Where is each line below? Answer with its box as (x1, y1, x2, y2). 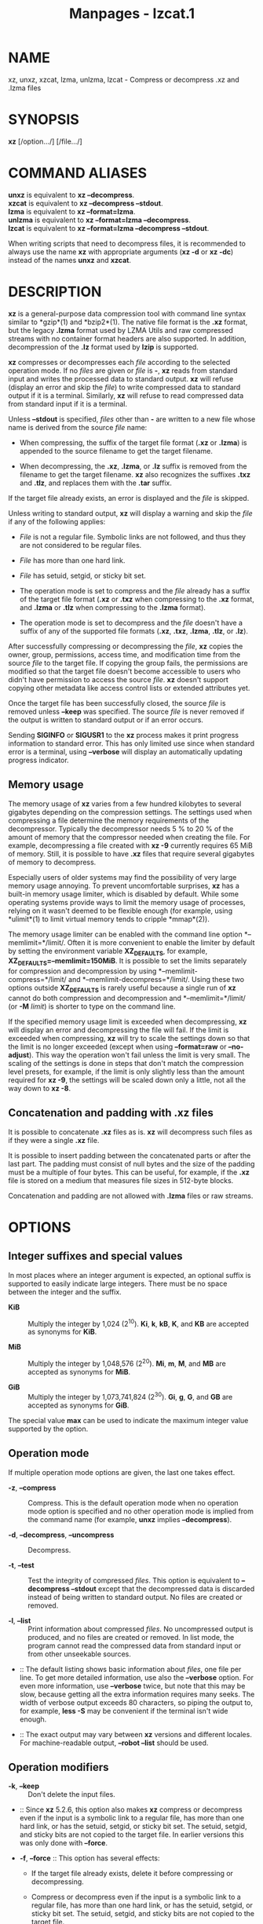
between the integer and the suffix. (8, 1287, 122, 1296)
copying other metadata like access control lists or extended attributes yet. (8, 683, 250, 692)
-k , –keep (8, 1781, 39, 1791)
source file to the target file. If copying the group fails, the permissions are (8, 658, 249, 667)
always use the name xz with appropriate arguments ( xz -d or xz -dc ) (8, 246, 234, 256)
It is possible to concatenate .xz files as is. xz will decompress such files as (8, 1127, 253, 1137)
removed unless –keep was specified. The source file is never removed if (8, 706, 245, 716)
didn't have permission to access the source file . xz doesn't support (8, 674, 229, 684)
